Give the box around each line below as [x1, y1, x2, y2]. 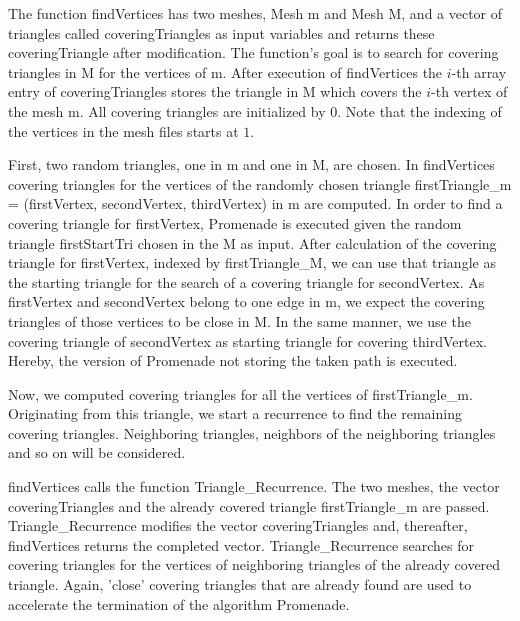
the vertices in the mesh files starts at [8, 120, 239, 141]
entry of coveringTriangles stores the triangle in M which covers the [8, 81, 422, 102]
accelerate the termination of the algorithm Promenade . [8, 593, 350, 614]
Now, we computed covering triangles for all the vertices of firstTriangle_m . [8, 383, 473, 404]
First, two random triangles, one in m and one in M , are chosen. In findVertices [8, 154, 495, 175]
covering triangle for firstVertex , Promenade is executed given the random [8, 212, 462, 233]
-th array [451, 61, 507, 82]
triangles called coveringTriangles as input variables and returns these [8, 22, 435, 43]
